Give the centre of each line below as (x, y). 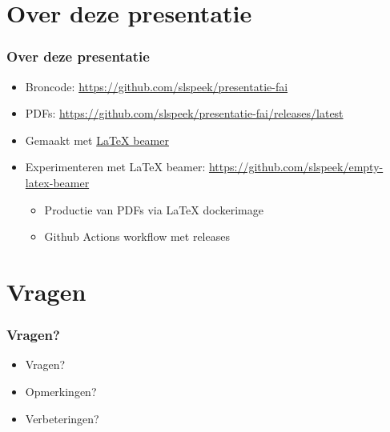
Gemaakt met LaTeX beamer (97, 140)
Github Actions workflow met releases (137, 236)
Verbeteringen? (62, 418)
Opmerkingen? (61, 391)
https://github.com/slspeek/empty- (296, 167)
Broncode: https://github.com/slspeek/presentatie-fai (157, 86)
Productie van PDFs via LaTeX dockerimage (154, 209)
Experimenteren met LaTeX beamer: (115, 167)
